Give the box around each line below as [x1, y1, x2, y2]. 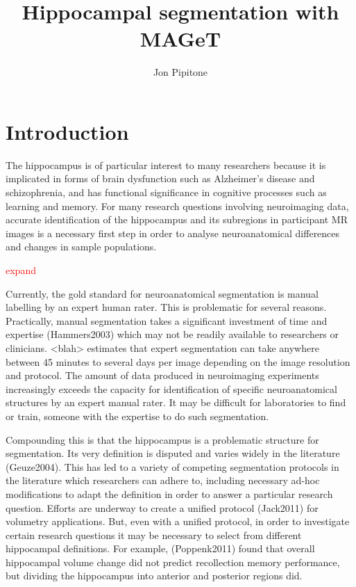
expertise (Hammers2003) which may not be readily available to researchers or [6, 327, 339, 341]
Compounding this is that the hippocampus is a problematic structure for [6, 432, 319, 447]
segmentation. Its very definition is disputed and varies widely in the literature [6, 446, 340, 460]
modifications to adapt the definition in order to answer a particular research [6, 486, 333, 501]
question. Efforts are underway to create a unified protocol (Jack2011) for [6, 500, 319, 515]
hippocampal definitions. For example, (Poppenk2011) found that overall [6, 541, 315, 556]
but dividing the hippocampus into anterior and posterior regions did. [6, 568, 303, 583]
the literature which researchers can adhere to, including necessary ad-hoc [6, 473, 320, 488]
